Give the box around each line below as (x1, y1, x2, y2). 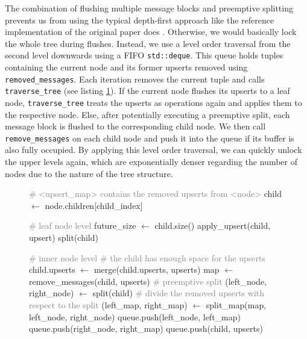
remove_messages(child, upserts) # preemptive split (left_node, (29, 275, 267, 287)
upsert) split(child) (29, 231, 98, 243)
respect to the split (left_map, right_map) (29, 298, 188, 311)
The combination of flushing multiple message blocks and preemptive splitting (5, 2, 293, 14)
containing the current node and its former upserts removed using (5, 61, 248, 73)
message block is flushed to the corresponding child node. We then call (5, 120, 266, 132)
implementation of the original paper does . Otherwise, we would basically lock (5, 25, 297, 38)
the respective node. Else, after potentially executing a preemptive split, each (5, 108, 290, 120)
